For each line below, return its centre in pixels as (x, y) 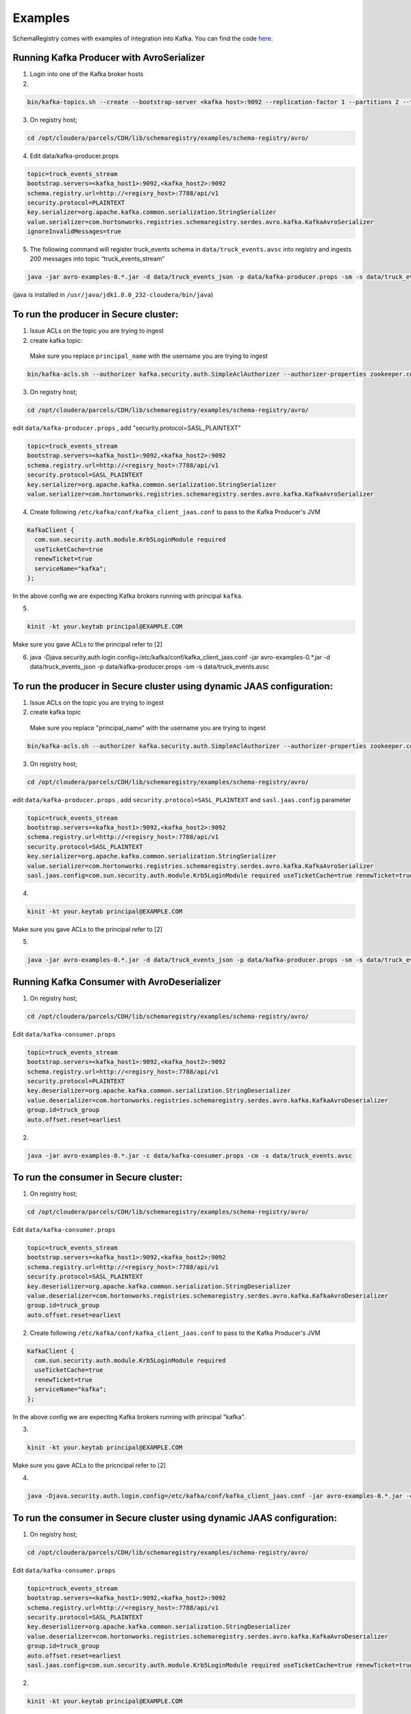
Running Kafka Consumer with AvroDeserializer (117, 981)
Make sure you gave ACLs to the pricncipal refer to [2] (89, 1465)
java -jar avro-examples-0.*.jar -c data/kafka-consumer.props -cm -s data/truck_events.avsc (190, 1156)
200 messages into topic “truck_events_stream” (97, 259)
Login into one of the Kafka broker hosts (87, 74)
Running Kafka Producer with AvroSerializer (109, 58)
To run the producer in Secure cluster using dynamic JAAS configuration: (173, 686)
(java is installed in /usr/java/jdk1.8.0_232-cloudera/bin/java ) (113, 295)
